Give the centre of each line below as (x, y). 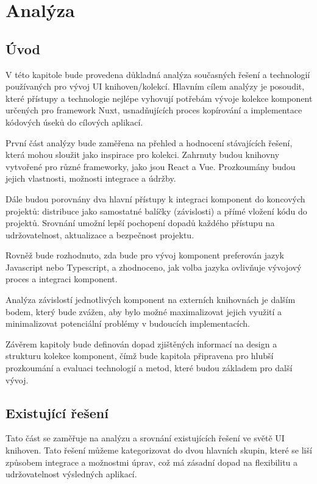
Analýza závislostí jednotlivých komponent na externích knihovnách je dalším (151, 300)
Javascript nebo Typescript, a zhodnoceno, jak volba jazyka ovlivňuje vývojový (154, 267)
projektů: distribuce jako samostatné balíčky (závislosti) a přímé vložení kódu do (156, 211)
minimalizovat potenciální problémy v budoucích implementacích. (128, 323)
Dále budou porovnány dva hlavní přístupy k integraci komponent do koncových (155, 198)
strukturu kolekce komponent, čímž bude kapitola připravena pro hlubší (140, 356)
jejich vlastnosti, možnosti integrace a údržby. (91, 178)
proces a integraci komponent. (62, 279)
